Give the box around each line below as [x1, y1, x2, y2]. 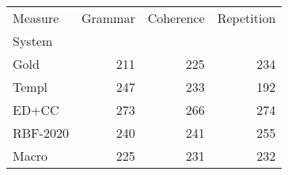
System [13, 32, 53, 50]
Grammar [81, 9, 135, 27]
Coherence [147, 9, 205, 27]
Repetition [217, 9, 276, 27]
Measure [13, 9, 59, 27]
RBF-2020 [13, 124, 69, 142]
